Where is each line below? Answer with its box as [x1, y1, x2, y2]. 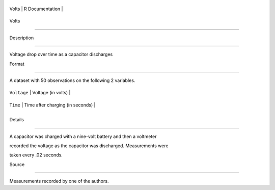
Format [9, 61, 25, 67]
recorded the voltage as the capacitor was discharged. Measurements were [9, 143, 169, 149]
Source [9, 161, 25, 168]
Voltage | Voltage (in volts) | [9, 90, 71, 96]
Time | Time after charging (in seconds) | [9, 102, 96, 108]
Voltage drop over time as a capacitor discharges [9, 51, 113, 58]
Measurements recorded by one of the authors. [9, 178, 109, 184]
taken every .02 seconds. [9, 152, 63, 158]
